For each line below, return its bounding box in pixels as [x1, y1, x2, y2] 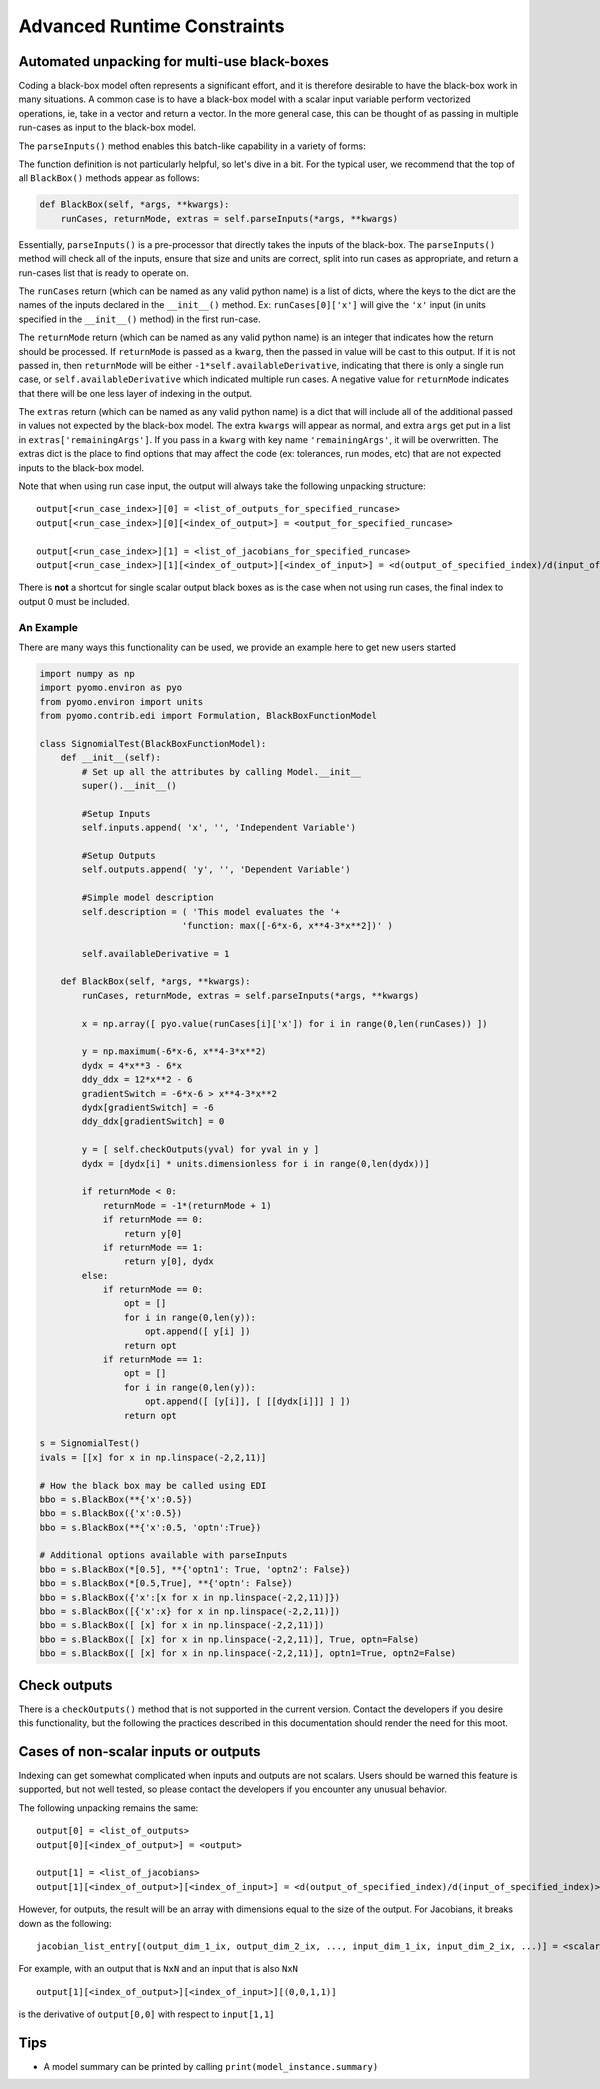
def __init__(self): [60, 752, 162, 764]
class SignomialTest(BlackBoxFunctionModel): [39, 738, 267, 749]
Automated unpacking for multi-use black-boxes [18, 53, 330, 70]
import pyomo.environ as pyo [39, 682, 183, 694]
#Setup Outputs [81, 850, 157, 861]
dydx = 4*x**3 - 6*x [81, 1060, 183, 1071]
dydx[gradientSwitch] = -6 [81, 1101, 214, 1113]
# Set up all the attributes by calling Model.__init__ [81, 766, 362, 777]
